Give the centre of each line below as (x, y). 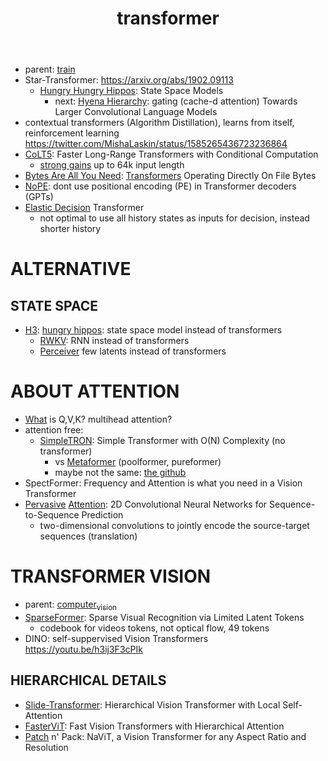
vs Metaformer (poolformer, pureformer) (138, 462)
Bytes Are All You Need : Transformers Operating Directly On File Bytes (170, 176)
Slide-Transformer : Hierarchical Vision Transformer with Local (152, 704)
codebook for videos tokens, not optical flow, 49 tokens (154, 628)
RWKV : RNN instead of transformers (114, 341)
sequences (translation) (88, 536)
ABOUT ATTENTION (95, 391)
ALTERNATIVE (71, 269)
